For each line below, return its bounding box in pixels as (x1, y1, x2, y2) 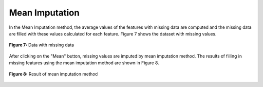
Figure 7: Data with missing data (9, 42, 74, 48)
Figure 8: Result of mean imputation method (9, 71, 98, 77)
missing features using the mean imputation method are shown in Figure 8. (9, 60, 159, 66)
